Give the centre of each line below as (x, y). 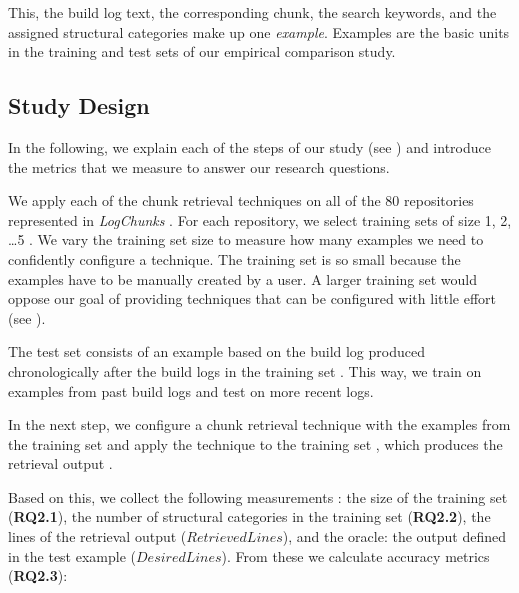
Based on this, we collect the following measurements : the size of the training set (258, 496)
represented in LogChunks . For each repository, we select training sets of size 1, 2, (260, 219)
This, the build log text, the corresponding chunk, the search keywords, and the (252, 12)
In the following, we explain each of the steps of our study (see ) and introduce (249, 146)
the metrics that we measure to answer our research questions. (199, 166)
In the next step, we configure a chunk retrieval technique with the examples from (259, 424)
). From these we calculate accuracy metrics (355, 555)
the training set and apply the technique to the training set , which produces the (255, 443)
